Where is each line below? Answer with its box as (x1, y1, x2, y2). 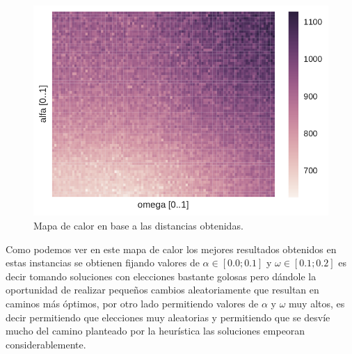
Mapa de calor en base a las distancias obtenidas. (33, 218, 243, 232)
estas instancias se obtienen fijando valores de (6, 255, 200, 270)
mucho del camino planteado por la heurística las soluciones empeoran (6, 323, 305, 338)
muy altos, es (289, 296, 345, 310)
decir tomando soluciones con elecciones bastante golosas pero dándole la (6, 268, 317, 283)
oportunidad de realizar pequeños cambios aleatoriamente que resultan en (6, 282, 319, 297)
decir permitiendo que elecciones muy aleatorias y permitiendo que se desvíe (6, 309, 330, 324)
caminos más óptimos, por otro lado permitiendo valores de (6, 296, 259, 310)
